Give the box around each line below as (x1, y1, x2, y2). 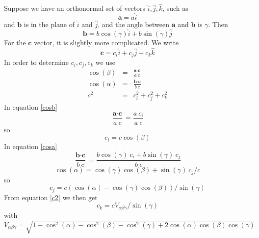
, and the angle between (98, 19, 170, 30)
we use (95, 57, 115, 67)
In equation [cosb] (4, 102, 57, 112)
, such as (162, 3, 188, 13)
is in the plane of (24, 19, 75, 30)
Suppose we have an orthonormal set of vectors (4, 3, 146, 13)
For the (4, 37, 26, 47)
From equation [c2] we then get (4, 192, 98, 202)
